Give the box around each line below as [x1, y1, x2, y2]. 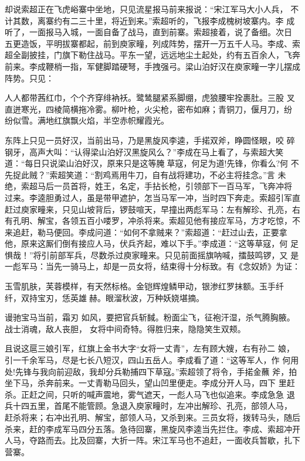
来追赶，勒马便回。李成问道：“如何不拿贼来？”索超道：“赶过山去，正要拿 [5, 226, 287, 238]
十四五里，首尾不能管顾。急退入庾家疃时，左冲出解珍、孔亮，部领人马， [12, 399, 292, 412]
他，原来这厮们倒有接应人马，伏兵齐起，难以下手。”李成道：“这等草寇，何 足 [5, 237, 299, 250]
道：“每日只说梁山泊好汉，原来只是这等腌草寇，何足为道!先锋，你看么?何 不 [5, 157, 299, 169]
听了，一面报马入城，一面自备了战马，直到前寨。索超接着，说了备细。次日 [5, 26, 292, 38]
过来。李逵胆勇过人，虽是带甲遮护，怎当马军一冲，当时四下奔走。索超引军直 [5, 191, 300, 203]
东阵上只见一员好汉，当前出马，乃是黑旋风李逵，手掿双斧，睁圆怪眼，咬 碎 [5, 134, 295, 146]
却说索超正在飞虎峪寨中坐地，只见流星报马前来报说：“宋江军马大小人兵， [5, 3, 288, 15]
